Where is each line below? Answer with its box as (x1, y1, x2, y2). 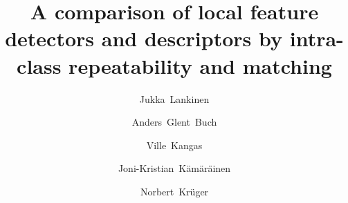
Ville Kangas (146, 137, 203, 152)
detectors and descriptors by (5, 24, 282, 52)
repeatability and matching (68, 51, 332, 79)
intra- (289, 24, 344, 52)
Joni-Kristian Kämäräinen (118, 161, 231, 175)
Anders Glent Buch (131, 115, 217, 129)
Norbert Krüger (140, 184, 209, 198)
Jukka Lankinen (139, 91, 210, 106)
